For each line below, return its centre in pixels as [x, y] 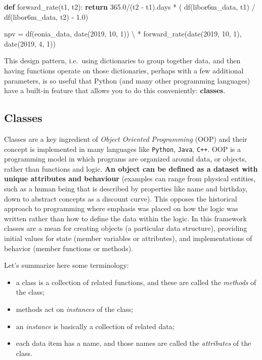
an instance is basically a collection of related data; [95, 326]
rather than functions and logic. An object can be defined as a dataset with [131, 168]
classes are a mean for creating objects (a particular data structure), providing [126, 228]
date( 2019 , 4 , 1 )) [30, 43]
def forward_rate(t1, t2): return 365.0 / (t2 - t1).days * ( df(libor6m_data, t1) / [130, 7]
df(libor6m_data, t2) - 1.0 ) [46, 16]
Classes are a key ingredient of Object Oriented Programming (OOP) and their [126, 138]
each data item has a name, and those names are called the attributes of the [134, 343]
